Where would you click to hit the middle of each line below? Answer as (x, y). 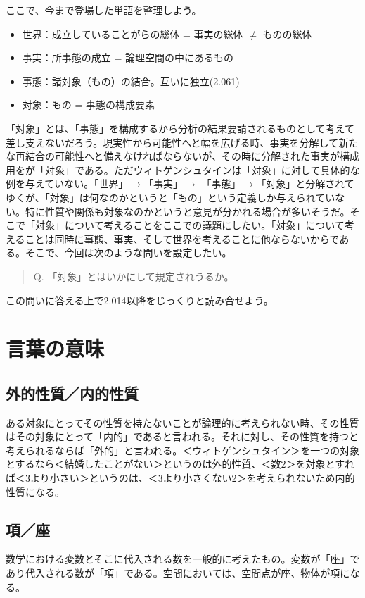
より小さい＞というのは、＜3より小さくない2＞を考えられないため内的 (192, 478)
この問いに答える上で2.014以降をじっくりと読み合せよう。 (140, 300)
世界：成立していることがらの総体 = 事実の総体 (133, 33)
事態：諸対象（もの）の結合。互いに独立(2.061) (131, 81)
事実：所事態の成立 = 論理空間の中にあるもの (128, 57)
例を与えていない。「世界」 (67, 183)
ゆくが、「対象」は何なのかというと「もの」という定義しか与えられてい (171, 197)
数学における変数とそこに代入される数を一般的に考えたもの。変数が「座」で (183, 559)
